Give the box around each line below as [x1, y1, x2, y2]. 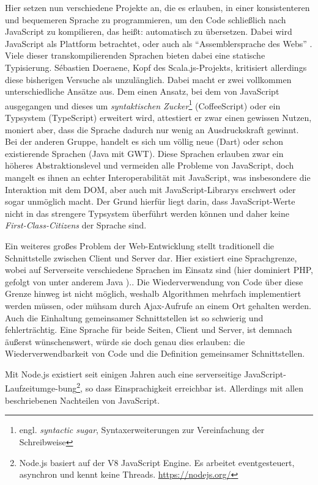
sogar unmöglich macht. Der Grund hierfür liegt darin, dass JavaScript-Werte [5, 195, 295, 208]
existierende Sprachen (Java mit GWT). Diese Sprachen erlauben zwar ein [5, 147, 284, 159]
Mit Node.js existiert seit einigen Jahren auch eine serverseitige [5, 367, 242, 380]
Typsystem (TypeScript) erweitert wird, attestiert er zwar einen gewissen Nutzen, [5, 111, 312, 123]
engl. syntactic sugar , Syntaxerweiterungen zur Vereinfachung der [19, 423, 265, 436]
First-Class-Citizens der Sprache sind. [5, 219, 147, 232]
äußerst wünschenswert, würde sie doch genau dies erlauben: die [5, 335, 245, 348]
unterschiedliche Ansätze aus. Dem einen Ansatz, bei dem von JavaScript [5, 85, 279, 98]
